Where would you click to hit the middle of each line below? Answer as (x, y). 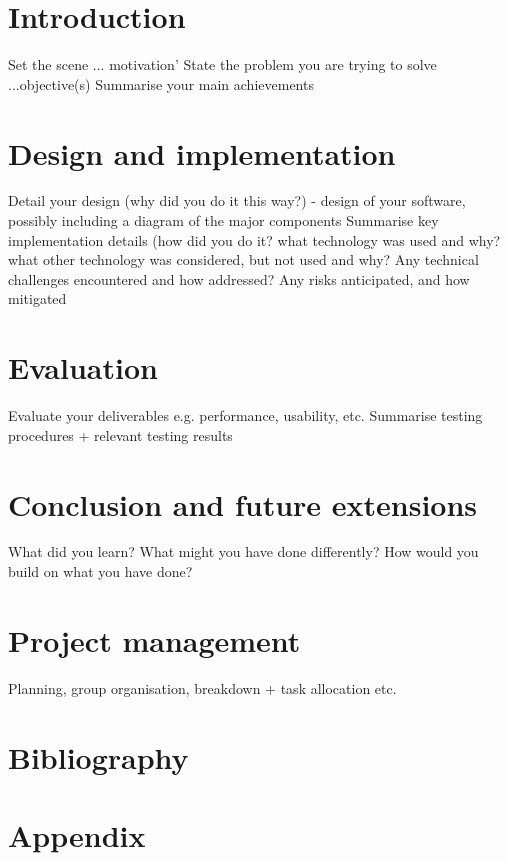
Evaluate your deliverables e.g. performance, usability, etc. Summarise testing (245, 415)
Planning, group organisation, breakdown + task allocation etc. (202, 687)
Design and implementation (202, 152)
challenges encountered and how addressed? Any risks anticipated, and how (239, 278)
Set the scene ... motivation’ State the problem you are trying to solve (222, 64)
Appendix (77, 834)
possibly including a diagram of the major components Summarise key (223, 220)
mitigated (37, 298)
